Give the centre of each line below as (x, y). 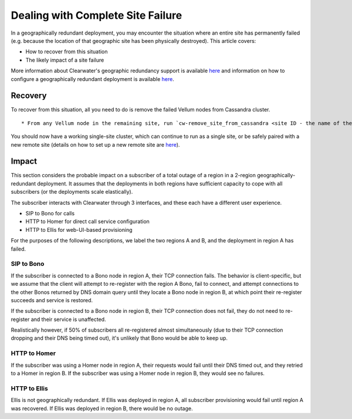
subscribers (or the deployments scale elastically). (72, 192)
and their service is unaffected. (68, 319)
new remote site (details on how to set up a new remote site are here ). (95, 144)
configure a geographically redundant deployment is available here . (92, 79)
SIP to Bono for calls (50, 214)
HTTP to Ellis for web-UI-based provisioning (79, 229)
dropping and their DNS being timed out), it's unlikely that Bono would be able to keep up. (119, 338)
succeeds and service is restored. (52, 300)
